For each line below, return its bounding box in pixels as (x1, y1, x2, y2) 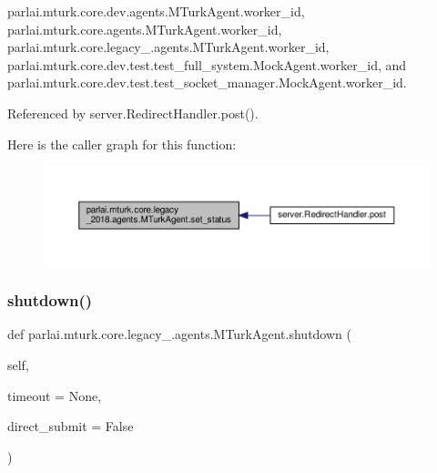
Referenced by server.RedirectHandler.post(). (7, 103, 259, 122)
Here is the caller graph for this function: (7, 134, 237, 153)
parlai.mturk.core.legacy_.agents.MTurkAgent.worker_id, (7, 37, 330, 57)
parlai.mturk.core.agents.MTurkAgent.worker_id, (7, 19, 282, 38)
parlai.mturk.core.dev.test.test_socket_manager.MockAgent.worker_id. (7, 73, 407, 92)
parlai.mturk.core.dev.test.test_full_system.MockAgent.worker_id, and (7, 55, 407, 74)
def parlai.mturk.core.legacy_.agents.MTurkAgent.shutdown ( (7, 324, 351, 344)
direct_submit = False (7, 416, 134, 436)
